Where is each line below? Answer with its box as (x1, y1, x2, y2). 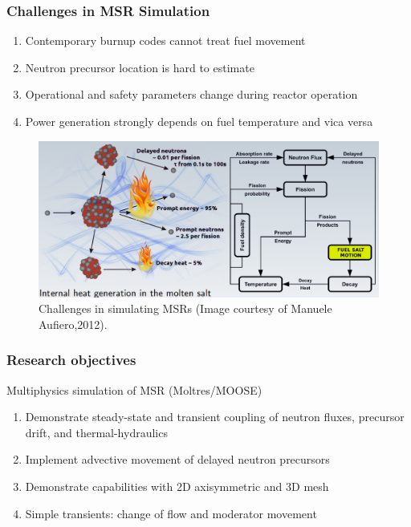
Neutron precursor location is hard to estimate (25, 59, 254, 75)
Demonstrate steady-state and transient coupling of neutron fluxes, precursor (25, 408, 405, 425)
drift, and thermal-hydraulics (25, 424, 168, 440)
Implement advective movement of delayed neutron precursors (25, 451, 330, 468)
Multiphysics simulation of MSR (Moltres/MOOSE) (6, 381, 262, 398)
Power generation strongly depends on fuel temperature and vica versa (25, 113, 373, 129)
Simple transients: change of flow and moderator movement (25, 505, 317, 521)
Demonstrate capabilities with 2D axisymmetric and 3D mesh (25, 477, 329, 494)
